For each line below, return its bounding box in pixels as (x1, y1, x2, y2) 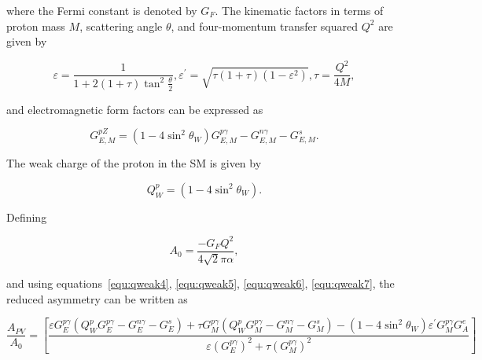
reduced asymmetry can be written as (6, 290, 188, 307)
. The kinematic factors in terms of (215, 2, 384, 18)
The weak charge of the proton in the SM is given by (6, 155, 262, 171)
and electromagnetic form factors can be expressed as (6, 101, 263, 117)
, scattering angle (79, 17, 163, 34)
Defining (6, 208, 47, 225)
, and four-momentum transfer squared (171, 17, 359, 34)
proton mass (6, 17, 65, 34)
